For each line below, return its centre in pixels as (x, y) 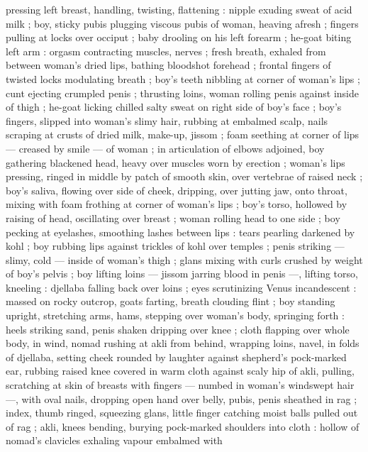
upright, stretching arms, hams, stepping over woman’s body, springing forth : (175, 315)
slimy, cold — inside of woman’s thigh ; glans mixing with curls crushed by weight (184, 259)
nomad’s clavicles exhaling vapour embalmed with (114, 440)
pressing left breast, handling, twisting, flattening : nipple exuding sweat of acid (179, 9)
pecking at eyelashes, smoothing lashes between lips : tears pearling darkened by (180, 232)
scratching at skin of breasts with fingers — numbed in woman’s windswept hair (180, 385)
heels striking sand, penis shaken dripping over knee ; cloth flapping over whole (178, 329)
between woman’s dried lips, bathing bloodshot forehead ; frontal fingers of (168, 65)
